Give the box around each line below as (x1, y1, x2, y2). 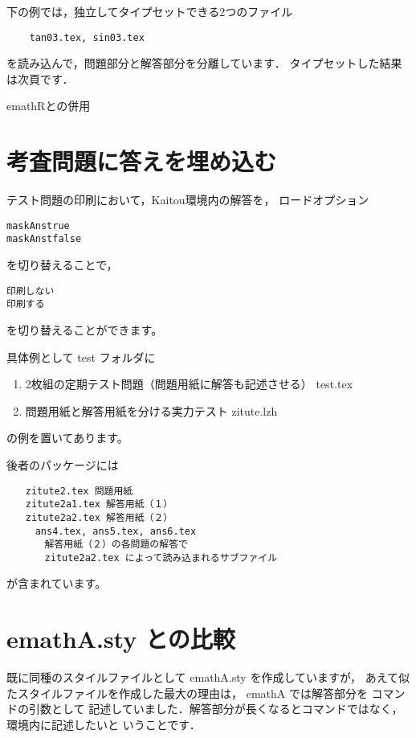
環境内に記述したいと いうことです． (6, 715, 201, 732)
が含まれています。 (6, 575, 107, 592)
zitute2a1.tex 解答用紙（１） (25, 498, 173, 510)
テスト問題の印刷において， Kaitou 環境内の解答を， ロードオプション (6, 191, 369, 208)
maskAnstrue (6, 219, 70, 232)
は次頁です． (6, 70, 74, 87)
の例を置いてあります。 (6, 429, 128, 446)
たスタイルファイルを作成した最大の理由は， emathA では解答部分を (6, 684, 368, 701)
